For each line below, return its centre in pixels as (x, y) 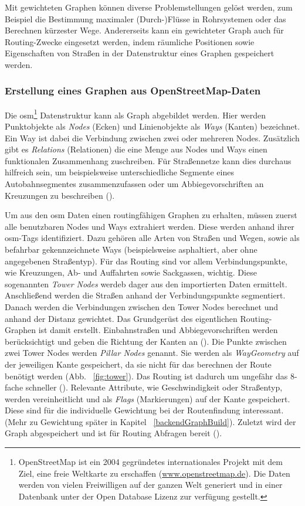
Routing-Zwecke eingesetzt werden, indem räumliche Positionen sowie (130, 41)
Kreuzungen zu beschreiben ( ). (60, 195)
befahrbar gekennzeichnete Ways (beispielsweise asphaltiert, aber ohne (131, 249)
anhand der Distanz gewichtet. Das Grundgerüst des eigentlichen (121, 318)
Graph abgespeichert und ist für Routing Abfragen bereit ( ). (113, 433)
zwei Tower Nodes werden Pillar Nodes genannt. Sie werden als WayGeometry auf (152, 353)
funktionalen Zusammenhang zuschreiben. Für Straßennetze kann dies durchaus (148, 160)
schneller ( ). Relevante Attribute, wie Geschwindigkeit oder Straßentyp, (154, 387)
